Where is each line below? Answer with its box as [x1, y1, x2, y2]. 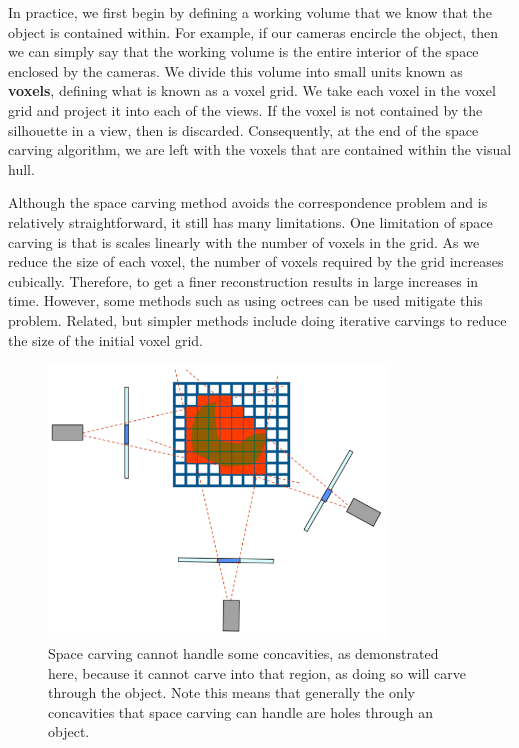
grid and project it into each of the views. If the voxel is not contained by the [8, 99, 483, 120]
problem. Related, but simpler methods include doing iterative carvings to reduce [8, 309, 507, 330]
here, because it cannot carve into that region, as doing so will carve [48, 662, 467, 683]
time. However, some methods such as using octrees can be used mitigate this [8, 290, 483, 311]
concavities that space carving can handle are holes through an [48, 701, 433, 722]
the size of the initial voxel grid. [8, 329, 203, 350]
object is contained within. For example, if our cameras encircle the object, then [8, 21, 499, 42]
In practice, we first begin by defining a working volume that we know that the [8, 2, 492, 22]
